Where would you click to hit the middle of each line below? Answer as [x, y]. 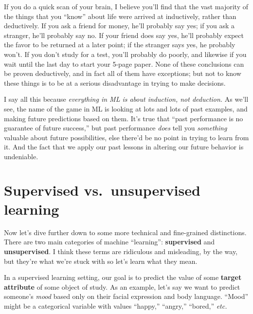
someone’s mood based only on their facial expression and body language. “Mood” [126, 296]
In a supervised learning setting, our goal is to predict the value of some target [123, 277]
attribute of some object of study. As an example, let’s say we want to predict [122, 286]
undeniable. [21, 156]
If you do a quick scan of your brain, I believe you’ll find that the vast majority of [126, 6]
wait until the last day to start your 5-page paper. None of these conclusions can [124, 64]
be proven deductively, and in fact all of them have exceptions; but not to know [123, 73]
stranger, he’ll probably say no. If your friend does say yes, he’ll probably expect [124, 35]
